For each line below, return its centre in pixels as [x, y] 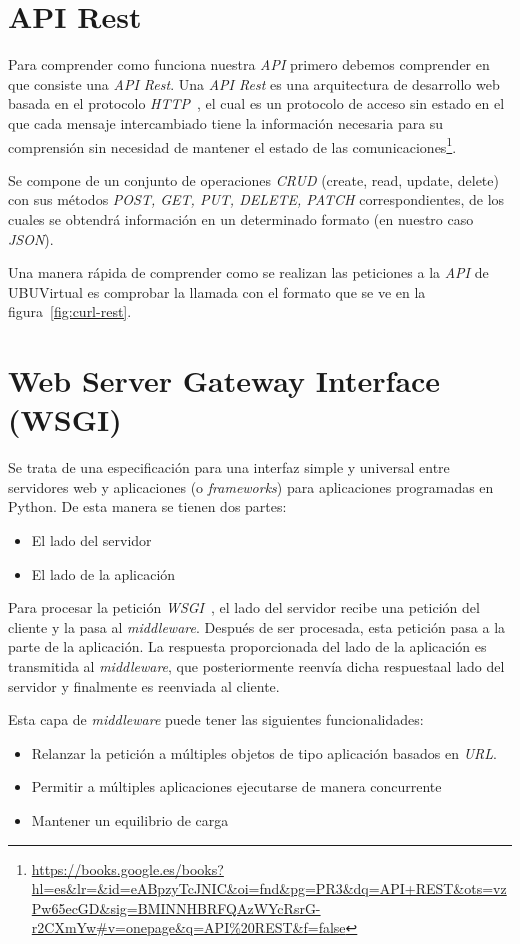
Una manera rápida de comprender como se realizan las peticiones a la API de [248, 272]
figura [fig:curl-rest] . [70, 311]
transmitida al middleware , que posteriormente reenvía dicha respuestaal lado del [256, 665]
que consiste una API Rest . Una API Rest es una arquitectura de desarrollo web [254, 83]
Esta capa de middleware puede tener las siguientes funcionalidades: [216, 719]
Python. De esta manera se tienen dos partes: [147, 506]
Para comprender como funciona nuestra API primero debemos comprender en [249, 64]
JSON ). [31, 238]
